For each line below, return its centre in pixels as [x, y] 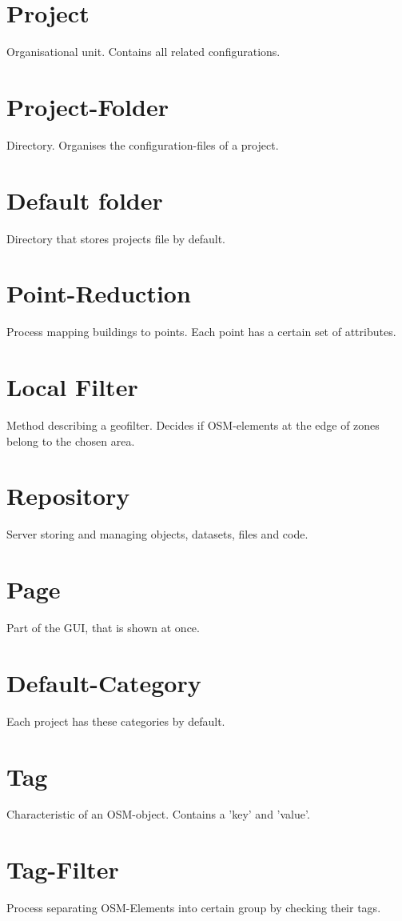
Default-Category [104, 682]
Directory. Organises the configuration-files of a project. [143, 144]
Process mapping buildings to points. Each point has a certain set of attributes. [201, 332]
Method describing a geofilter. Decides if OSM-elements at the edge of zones [193, 425]
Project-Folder [88, 106]
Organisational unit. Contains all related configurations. [143, 52]
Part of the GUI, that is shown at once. [103, 628]
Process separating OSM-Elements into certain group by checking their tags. [194, 908]
